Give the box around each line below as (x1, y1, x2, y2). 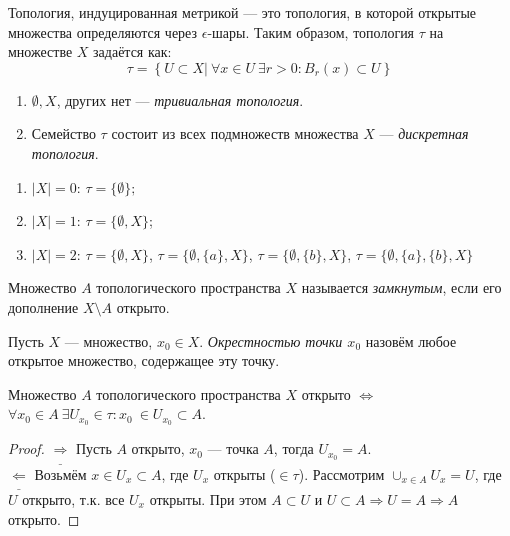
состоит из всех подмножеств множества (111, 123, 359, 144)
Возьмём (34, 463, 87, 484)
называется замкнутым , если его (301, 277, 502, 298)
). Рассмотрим (298, 463, 385, 484)
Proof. (8, 438, 45, 459)
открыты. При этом (149, 488, 267, 509)
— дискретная (379, 123, 469, 144)
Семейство (31, 123, 96, 144)
